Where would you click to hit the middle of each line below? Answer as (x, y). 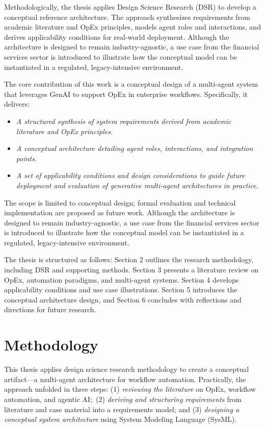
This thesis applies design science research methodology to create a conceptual (127, 369)
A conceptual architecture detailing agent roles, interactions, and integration (135, 148)
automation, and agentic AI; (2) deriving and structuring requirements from (123, 399)
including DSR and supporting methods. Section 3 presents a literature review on (131, 270)
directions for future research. (50, 309)
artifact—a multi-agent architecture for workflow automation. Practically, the (125, 379)
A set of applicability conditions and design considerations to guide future (130, 175)
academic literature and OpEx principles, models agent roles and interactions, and (132, 27)
